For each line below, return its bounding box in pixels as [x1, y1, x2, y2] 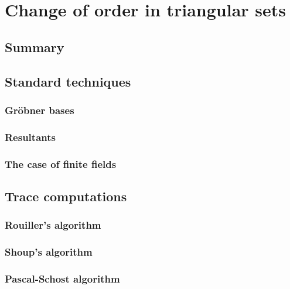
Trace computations [5, 187, 127, 205]
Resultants [5, 129, 56, 144]
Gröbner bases [5, 102, 74, 117]
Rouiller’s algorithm [5, 218, 101, 232]
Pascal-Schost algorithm [5, 271, 120, 285]
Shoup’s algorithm [5, 245, 93, 259]
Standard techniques [5, 72, 131, 90]
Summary [5, 37, 64, 56]
